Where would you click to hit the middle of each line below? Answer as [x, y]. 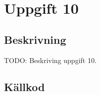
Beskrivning [35, 39]
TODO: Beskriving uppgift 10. [50, 60]
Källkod [25, 86]
